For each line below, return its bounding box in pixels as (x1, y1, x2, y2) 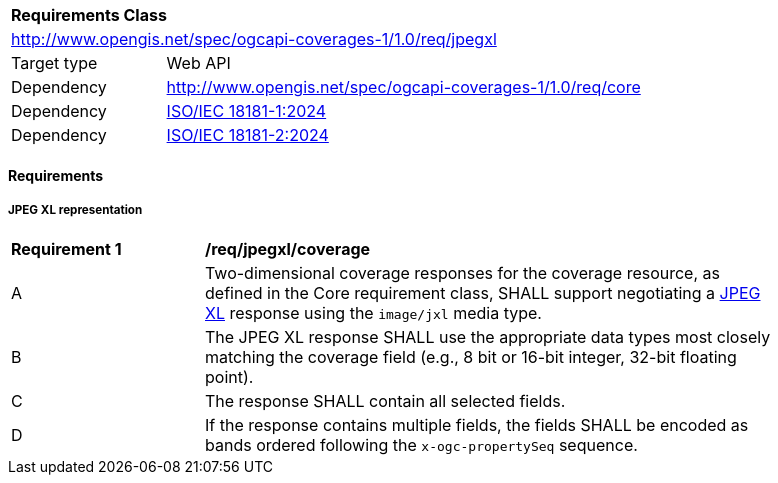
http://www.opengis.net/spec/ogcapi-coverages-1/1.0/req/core (166, 77, 641, 97)
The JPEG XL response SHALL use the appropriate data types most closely (205, 327, 771, 348)
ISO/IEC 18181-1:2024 (166, 101, 327, 121)
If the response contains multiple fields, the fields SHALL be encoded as (205, 415, 749, 436)
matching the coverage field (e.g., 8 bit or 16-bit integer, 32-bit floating (205, 347, 737, 368)
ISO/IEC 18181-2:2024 (166, 125, 329, 145)
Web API (166, 53, 231, 73)
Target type (11, 53, 98, 73)
